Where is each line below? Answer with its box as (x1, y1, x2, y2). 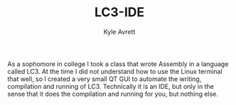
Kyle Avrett (103, 27, 136, 36)
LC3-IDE (94, 4, 144, 20)
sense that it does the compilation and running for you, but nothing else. (7, 89, 219, 98)
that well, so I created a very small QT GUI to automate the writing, (7, 75, 202, 83)
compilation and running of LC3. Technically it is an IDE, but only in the (7, 82, 215, 90)
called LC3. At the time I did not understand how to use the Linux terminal (7, 67, 222, 75)
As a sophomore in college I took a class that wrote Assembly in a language (7, 59, 229, 68)
